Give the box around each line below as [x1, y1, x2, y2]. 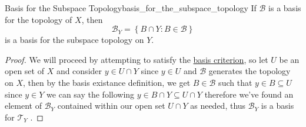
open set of [5, 65, 44, 77]
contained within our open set [57, 99, 165, 112]
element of [5, 99, 42, 112]
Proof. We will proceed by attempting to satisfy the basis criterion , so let [5, 53, 268, 65]
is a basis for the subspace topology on [5, 34, 144, 46]
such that [218, 76, 252, 88]
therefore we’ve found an [204, 88, 294, 100]
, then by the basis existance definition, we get [23, 76, 191, 88]
